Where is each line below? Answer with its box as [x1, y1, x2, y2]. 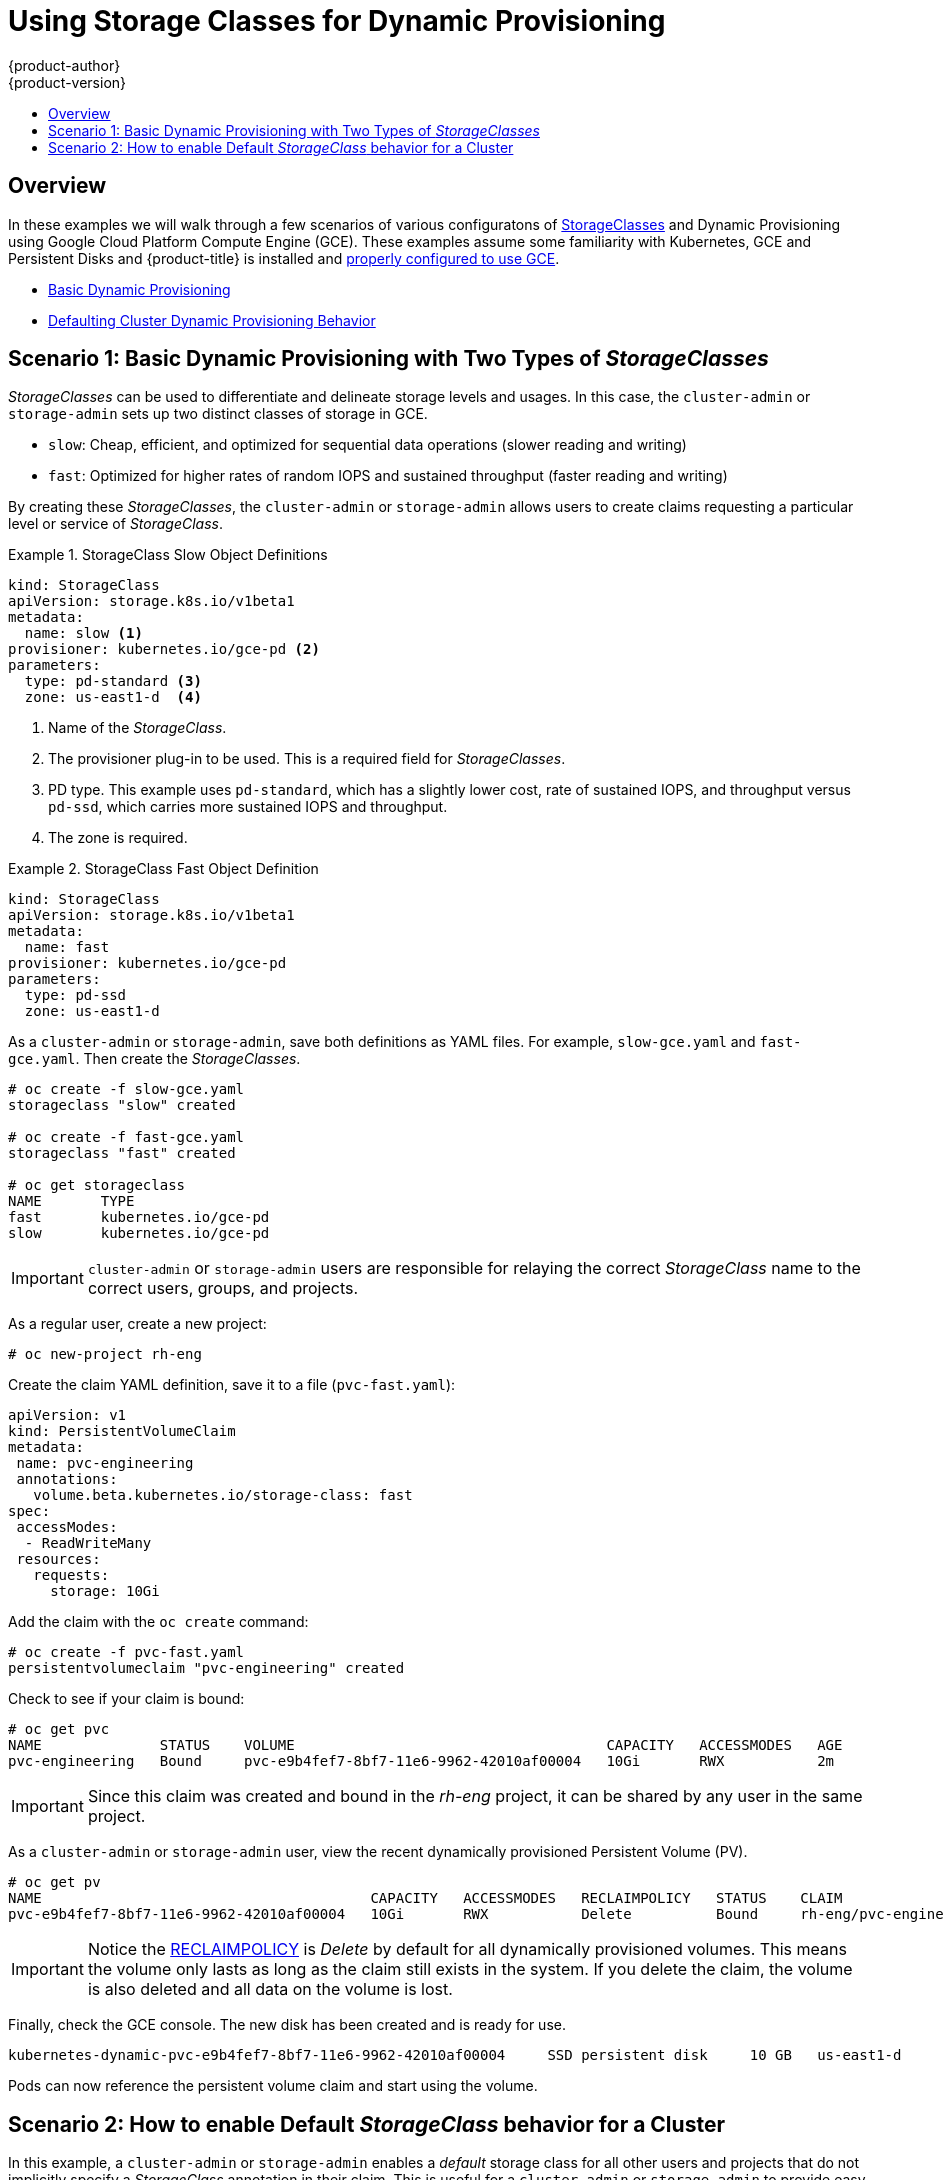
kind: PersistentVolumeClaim [8, 1423, 236, 1440]
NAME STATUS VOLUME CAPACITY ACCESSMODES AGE [8, 1737, 843, 1754]
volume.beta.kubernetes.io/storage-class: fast [33, 1487, 413, 1504]
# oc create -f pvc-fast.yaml [8, 1644, 245, 1661]
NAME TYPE [8, 1193, 135, 1210]
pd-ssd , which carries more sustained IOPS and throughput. [48, 798, 448, 816]
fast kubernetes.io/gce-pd [8, 1209, 270, 1226]
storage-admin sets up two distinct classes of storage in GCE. [8, 405, 428, 423]
